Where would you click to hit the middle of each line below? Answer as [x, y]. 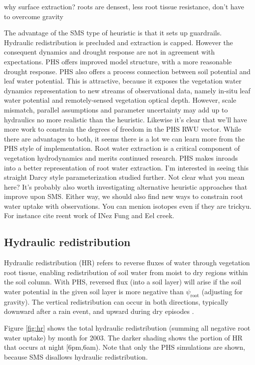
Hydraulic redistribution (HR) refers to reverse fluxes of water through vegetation [127, 263]
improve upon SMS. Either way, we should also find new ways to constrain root [124, 196]
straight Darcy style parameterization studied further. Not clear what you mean [124, 177]
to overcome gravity [34, 16]
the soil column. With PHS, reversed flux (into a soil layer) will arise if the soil [123, 282]
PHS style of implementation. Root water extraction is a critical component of [122, 148]
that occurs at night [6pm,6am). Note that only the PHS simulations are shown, [125, 347]
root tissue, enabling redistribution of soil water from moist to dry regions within [126, 272]
